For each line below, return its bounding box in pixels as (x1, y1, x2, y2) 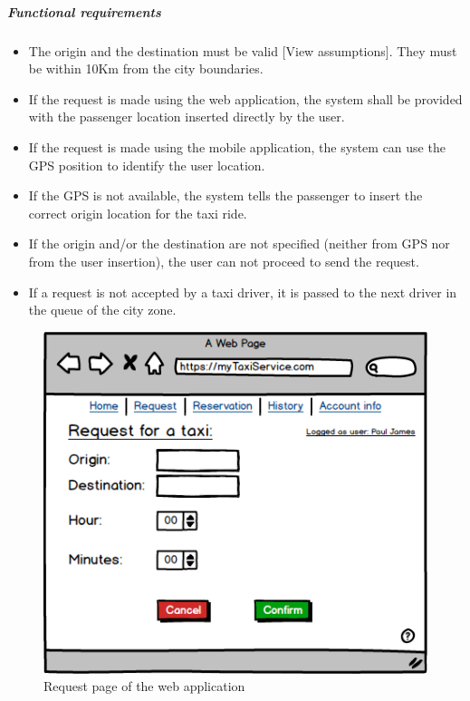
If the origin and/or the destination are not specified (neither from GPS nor (28, 234, 450, 253)
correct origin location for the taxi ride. (28, 203, 247, 222)
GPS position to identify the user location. (28, 155, 265, 174)
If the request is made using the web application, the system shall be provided (28, 89, 463, 108)
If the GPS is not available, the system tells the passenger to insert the (28, 186, 423, 205)
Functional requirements (7, 2, 161, 21)
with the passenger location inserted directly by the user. (28, 107, 345, 126)
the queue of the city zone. (28, 300, 177, 319)
